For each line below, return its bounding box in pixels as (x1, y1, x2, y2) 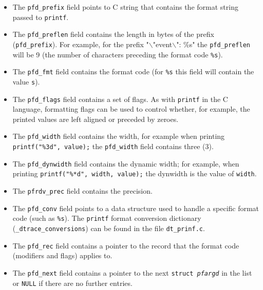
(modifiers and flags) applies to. (12, 250, 112, 261)
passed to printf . (12, 11, 69, 22)
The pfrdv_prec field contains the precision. (12, 185, 153, 196)
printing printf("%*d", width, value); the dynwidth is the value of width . (12, 168, 257, 179)
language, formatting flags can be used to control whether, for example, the (12, 103, 250, 114)
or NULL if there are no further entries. (12, 277, 133, 288)
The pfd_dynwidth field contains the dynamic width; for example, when (12, 158, 239, 169)
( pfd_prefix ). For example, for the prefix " (12, 38, 149, 49)
